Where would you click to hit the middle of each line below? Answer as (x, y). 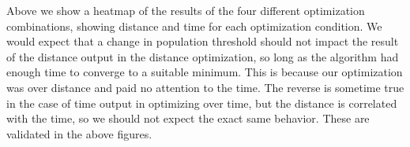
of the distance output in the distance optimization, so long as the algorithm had (203, 56)
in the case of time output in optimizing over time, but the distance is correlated (202, 103)
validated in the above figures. (79, 133)
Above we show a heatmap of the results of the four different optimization (186, 10)
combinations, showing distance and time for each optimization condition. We (194, 26)
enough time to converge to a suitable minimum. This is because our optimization (205, 72)
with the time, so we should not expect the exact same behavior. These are (188, 118)
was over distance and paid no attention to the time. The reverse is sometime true (205, 87)
